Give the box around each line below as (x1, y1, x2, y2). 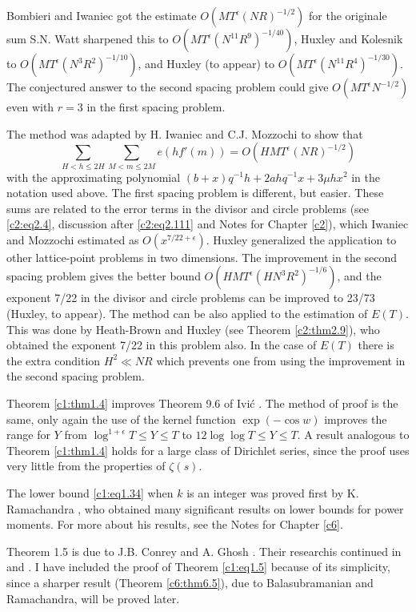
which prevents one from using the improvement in (156, 352, 406, 368)
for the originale (309, 7, 387, 23)
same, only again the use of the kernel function (6, 410, 236, 427)
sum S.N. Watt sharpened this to (6, 30, 169, 46)
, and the (337, 268, 382, 284)
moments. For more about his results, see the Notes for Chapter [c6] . (6, 516, 343, 533)
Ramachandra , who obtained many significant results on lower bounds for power (6, 500, 404, 517)
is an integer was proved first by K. (186, 485, 359, 501)
